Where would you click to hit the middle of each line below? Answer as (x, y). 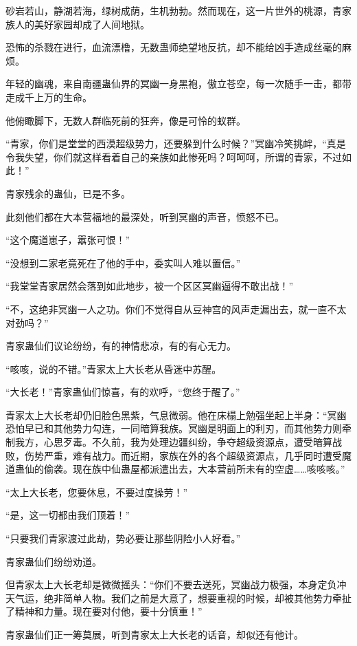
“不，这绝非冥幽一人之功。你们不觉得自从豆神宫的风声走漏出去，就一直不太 (176, 309)
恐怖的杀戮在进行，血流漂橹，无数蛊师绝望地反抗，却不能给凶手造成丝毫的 (174, 47)
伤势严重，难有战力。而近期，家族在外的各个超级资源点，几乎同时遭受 (183, 455)
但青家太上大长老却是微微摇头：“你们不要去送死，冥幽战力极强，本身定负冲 (176, 584)
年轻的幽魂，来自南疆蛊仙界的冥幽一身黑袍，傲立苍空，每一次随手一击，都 (174, 84)
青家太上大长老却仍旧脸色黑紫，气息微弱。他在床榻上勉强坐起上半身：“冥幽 (176, 414)
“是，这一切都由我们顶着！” (68, 515)
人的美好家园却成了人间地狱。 (82, 24)
